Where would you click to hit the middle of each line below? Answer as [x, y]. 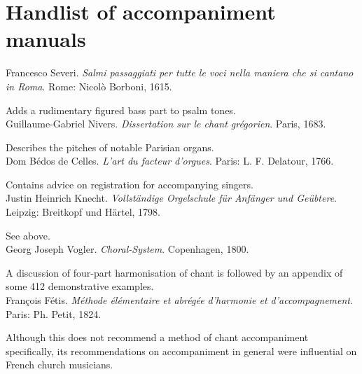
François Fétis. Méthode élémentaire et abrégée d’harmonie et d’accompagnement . [179, 300]
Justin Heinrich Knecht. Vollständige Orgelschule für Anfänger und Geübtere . [171, 198]
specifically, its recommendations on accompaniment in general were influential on [181, 351]
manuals [46, 39]
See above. [28, 235]
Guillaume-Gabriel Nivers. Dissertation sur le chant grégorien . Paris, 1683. [166, 124]
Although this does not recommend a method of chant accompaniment [157, 337]
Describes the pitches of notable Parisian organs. [110, 147]
